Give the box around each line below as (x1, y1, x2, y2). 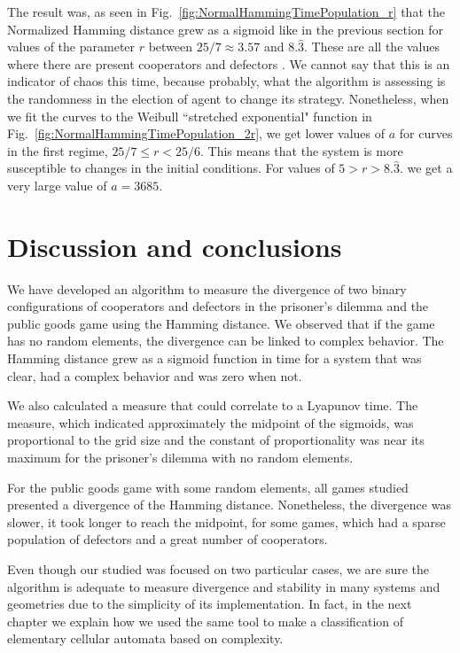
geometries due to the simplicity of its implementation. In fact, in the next (7, 595, 412, 613)
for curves (399, 124, 453, 143)
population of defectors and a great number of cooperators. (7, 530, 328, 548)
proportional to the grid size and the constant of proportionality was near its (7, 431, 425, 449)
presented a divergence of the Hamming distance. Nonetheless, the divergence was (7, 495, 451, 514)
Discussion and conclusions (7, 228, 342, 264)
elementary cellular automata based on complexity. (7, 629, 284, 648)
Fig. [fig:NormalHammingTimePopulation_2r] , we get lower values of (7, 124, 386, 143)
